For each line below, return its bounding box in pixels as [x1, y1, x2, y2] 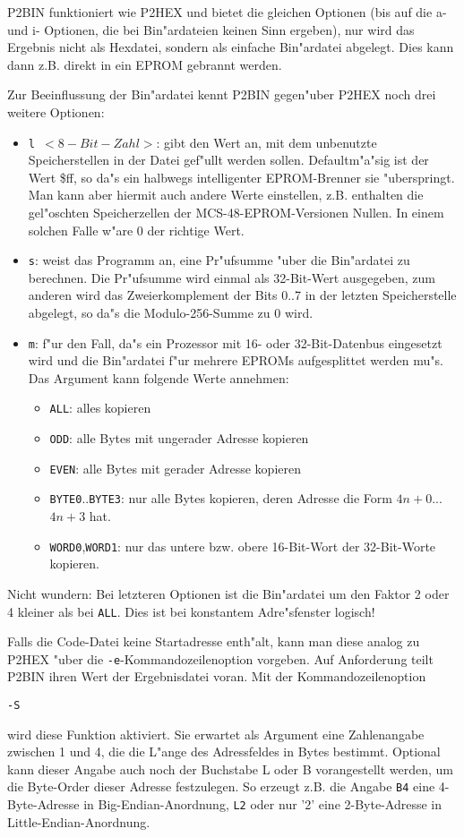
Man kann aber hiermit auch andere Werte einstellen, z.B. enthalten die [28, 185, 424, 204]
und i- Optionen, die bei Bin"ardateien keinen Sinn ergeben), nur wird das [7, 20, 415, 38]
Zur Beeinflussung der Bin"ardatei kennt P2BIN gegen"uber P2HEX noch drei [7, 85, 436, 104]
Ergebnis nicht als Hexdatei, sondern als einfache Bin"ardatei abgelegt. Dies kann [7, 38, 454, 56]
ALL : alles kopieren [49, 398, 151, 417]
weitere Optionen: [7, 102, 105, 121]
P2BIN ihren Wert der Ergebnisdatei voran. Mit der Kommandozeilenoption [7, 667, 426, 686]
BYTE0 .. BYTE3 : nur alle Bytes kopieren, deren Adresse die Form [49, 489, 392, 508]
